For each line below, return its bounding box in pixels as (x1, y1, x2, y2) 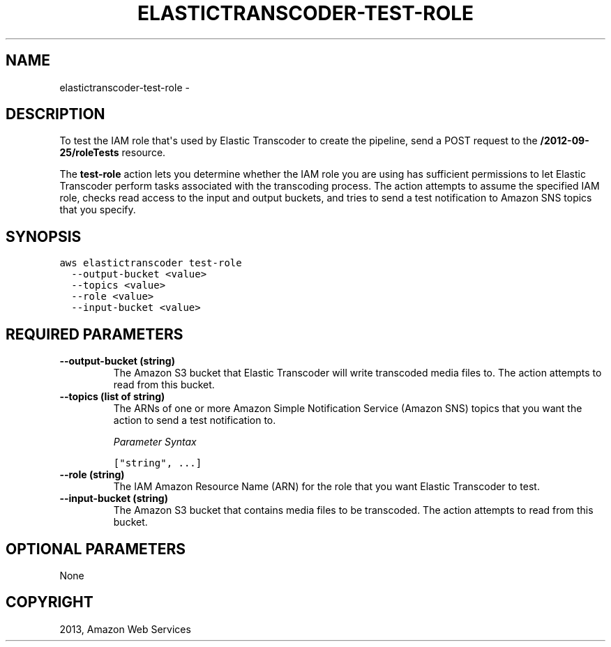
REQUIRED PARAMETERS (6, 325, 183, 343)
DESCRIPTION (6, 105, 105, 123)
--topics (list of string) (59, 390, 165, 403)
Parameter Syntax (113, 436, 197, 448)
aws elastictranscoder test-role (59, 257, 242, 269)
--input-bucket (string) (59, 492, 168, 505)
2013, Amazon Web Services (59, 623, 191, 635)
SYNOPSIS (6, 227, 82, 245)
